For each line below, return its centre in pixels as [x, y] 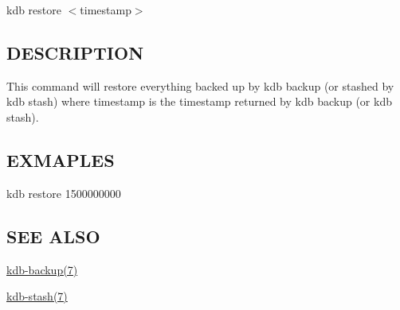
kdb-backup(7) [42, 269]
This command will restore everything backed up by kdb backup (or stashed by [200, 85]
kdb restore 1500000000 [64, 193]
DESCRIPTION [75, 52]
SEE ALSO [53, 236]
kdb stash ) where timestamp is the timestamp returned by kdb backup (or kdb [199, 101]
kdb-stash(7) [37, 296]
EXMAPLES [61, 159]
